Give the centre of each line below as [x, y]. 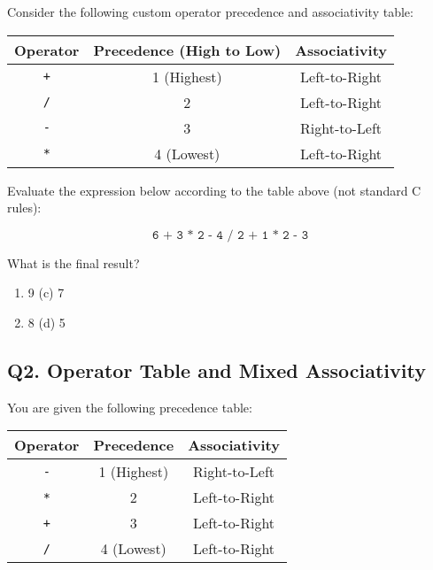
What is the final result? [73, 262]
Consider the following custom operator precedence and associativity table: [210, 12]
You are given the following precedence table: [130, 407]
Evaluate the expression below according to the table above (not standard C [214, 190]
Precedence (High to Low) [187, 50]
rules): [24, 208]
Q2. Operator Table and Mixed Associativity [216, 370]
